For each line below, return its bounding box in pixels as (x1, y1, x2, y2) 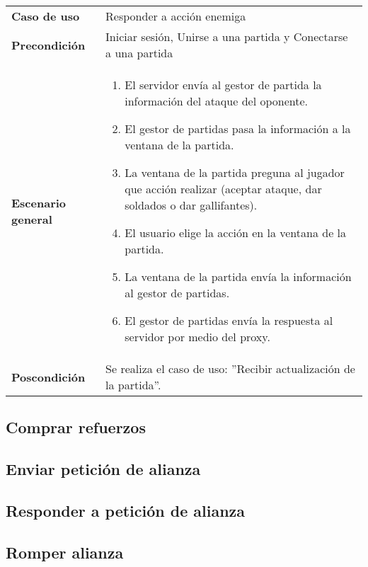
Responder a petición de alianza (6, 499, 246, 521)
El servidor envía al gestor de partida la (125, 76, 322, 93)
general (11, 210, 52, 227)
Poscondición (11, 368, 86, 385)
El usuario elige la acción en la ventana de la (125, 224, 347, 241)
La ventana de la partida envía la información (125, 268, 352, 285)
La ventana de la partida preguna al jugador (125, 164, 345, 181)
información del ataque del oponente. (125, 93, 308, 109)
